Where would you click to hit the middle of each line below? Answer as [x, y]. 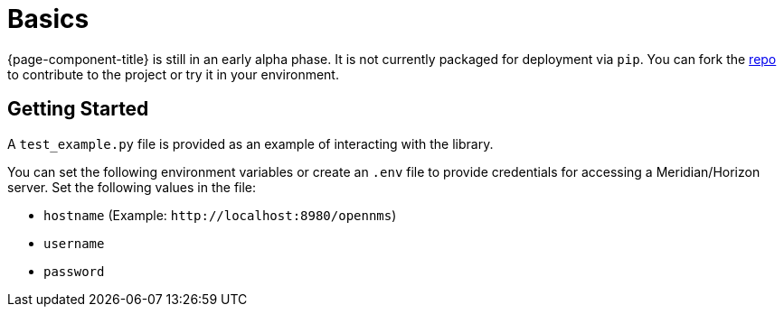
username [74, 243]
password [74, 271]
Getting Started [78, 109]
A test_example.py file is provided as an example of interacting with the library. [250, 143]
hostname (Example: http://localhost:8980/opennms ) [220, 215]
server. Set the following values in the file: [132, 187]
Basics [48, 19]
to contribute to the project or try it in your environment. [173, 74]
